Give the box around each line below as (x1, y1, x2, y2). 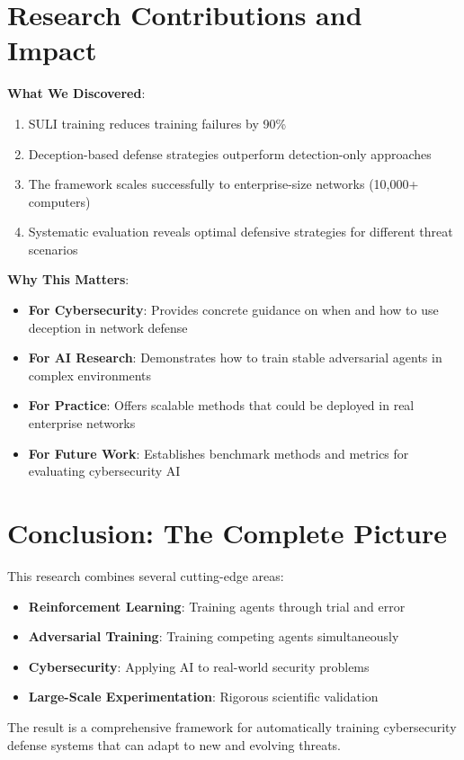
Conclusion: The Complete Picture (7, 514, 447, 550)
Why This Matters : (7, 270, 129, 289)
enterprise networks (28, 414, 136, 433)
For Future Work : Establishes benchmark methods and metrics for (28, 443, 409, 462)
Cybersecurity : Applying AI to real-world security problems (28, 657, 370, 675)
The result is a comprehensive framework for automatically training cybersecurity (7, 717, 457, 736)
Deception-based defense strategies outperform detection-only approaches (28, 144, 432, 163)
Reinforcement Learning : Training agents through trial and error (28, 596, 406, 615)
